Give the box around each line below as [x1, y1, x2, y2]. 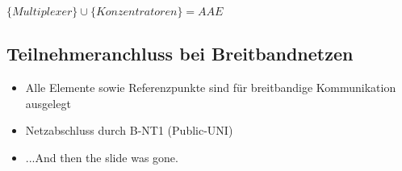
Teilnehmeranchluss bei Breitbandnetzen [6, 41, 354, 66]
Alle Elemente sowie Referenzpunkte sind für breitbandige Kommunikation [25, 79, 396, 96]
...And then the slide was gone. [25, 148, 178, 165]
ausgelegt [25, 94, 71, 111]
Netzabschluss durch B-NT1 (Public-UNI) [25, 122, 233, 139]
